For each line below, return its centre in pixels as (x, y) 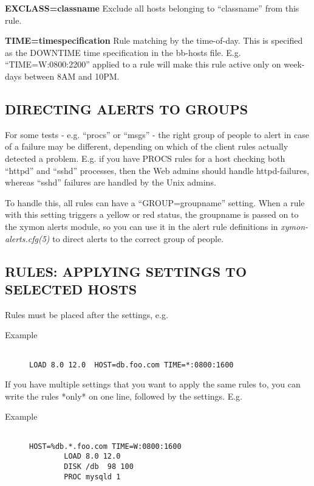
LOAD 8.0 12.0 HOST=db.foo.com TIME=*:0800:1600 (131, 365)
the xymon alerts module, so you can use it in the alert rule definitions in (142, 226)
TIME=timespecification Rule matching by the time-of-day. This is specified (154, 40)
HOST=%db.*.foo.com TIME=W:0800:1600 (105, 446)
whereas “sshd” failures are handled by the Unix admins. (111, 182)
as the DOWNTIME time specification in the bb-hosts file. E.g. (123, 52)
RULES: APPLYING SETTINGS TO (126, 271)
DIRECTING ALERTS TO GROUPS (127, 109)
